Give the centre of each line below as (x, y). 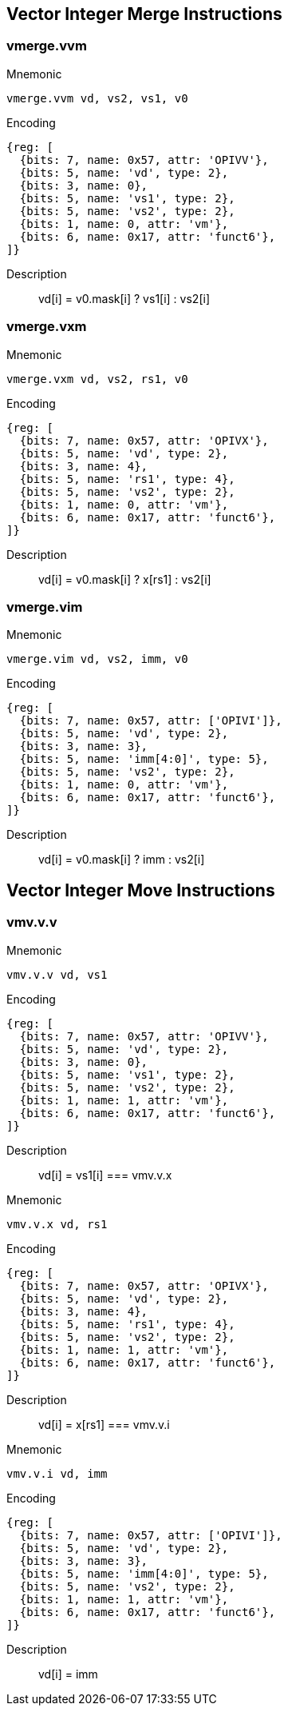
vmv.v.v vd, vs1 (57, 974)
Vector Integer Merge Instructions (144, 14)
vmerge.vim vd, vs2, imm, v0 (97, 659)
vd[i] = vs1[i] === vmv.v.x (105, 1175)
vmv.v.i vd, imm (57, 1473)
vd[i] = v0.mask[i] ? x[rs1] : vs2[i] (125, 579)
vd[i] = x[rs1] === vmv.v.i (104, 1424)
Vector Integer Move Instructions (141, 890)
